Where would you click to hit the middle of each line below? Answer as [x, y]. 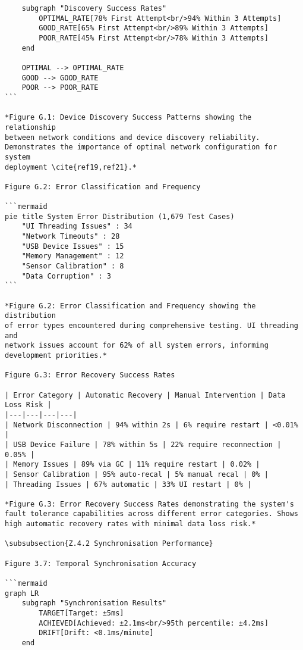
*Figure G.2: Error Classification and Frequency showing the [130, 306]
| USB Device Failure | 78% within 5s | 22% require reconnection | [143, 444]
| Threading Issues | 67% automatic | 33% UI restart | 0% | [128, 484]
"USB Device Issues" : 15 [73, 246]
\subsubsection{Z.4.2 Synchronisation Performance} [109, 544]
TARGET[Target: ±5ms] [81, 613]
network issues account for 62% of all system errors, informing [137, 346]
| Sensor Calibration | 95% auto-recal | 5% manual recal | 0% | [137, 474]
